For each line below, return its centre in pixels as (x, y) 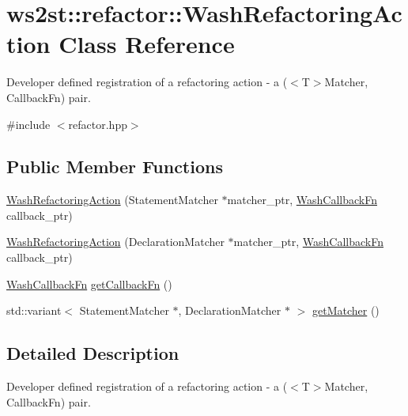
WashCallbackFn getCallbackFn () (89, 284)
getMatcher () (346, 310)
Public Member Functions (115, 166)
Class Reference (147, 44)
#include (28, 124)
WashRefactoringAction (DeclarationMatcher (115, 242)
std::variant (34, 310)
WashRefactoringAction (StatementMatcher (112, 200)
